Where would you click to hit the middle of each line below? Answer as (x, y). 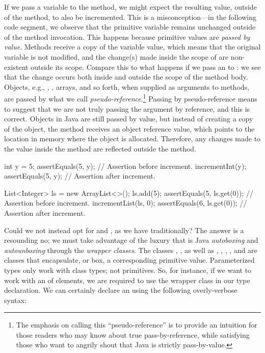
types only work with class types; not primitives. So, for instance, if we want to (128, 270)
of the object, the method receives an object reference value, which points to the (129, 128)
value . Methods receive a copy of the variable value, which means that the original (132, 47)
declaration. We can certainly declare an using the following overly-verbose (121, 290)
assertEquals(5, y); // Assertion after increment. (80, 176)
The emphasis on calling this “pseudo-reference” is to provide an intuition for (137, 325)
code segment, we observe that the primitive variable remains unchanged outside (130, 27)
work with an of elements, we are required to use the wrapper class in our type (127, 280)
